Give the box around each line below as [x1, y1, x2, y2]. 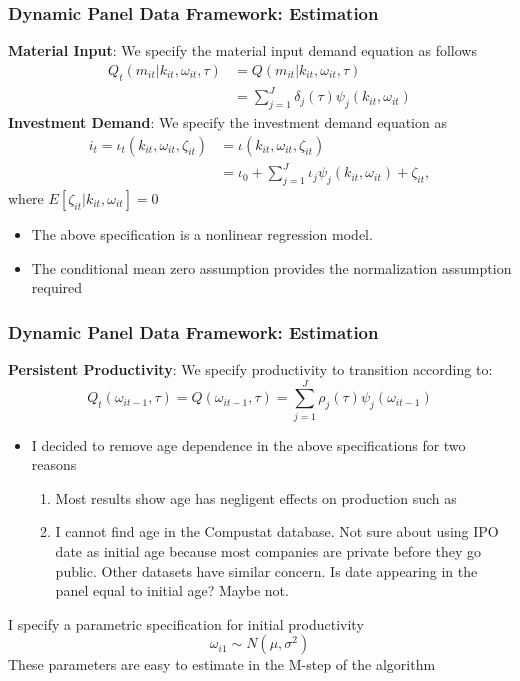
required [31, 277, 83, 298]
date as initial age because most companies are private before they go [55, 541, 482, 562]
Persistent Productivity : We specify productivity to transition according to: [8, 358, 493, 379]
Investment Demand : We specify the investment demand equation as [8, 111, 447, 132]
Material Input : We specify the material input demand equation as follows [8, 40, 477, 61]
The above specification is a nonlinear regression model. [31, 223, 373, 244]
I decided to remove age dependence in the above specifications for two [31, 434, 466, 455]
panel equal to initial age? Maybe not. [55, 580, 289, 601]
